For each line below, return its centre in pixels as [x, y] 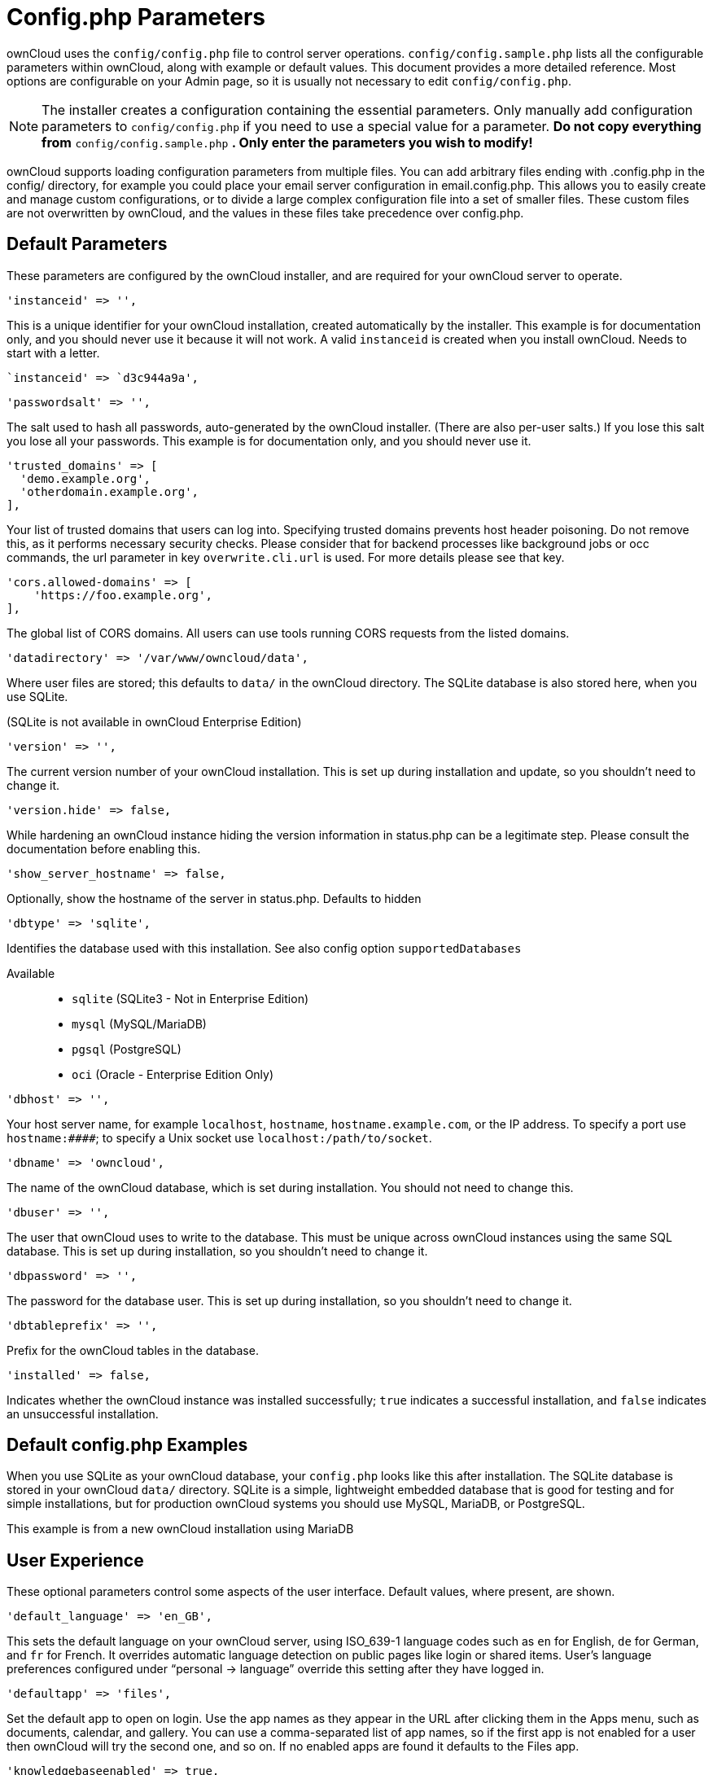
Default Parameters [87, 244]
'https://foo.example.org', [123, 595]
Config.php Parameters [136, 17]
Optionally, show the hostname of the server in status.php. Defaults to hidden [214, 898]
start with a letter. [53, 353]
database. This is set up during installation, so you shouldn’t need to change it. [217, 1251]
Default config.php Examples [127, 1445]
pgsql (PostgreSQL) [127, 1049]
